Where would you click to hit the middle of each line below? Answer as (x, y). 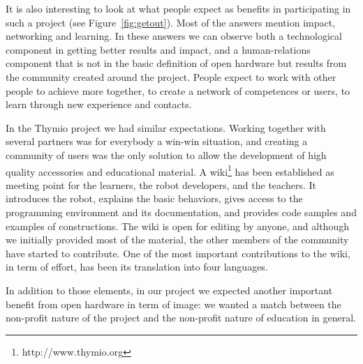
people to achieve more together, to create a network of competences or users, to (178, 90)
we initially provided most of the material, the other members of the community (177, 240)
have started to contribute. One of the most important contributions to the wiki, (178, 253)
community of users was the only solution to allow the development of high (166, 154)
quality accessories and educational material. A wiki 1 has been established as (170, 170)
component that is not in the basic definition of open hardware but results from (176, 63)
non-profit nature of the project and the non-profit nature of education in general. (181, 318)
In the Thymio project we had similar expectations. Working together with (166, 127)
